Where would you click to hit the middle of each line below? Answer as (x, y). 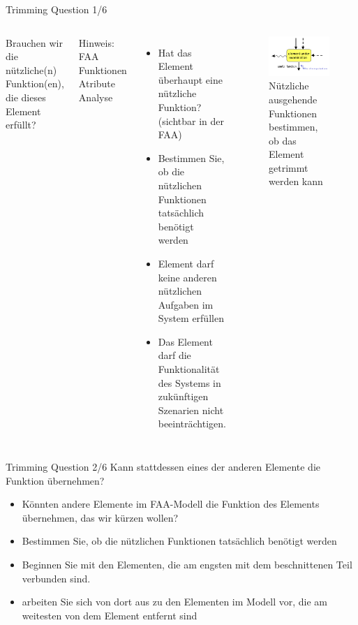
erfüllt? (21, 125)
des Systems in (189, 382)
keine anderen (187, 277)
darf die (174, 355)
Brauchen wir (34, 42)
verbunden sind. (56, 578)
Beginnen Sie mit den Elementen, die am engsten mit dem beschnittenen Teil (187, 564)
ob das (282, 140)
